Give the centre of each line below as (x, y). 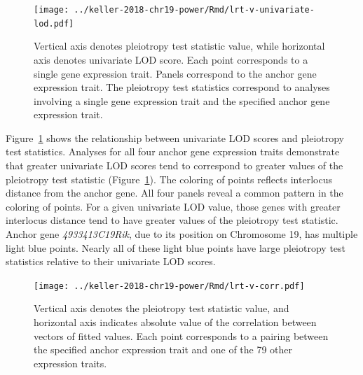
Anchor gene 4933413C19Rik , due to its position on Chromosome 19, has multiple (182, 234)
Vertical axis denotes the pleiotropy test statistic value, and (162, 308)
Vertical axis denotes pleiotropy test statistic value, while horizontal (179, 46)
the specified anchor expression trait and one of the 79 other (163, 349)
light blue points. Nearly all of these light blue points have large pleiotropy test (176, 247)
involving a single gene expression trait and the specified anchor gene (182, 100)
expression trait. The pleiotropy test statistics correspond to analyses (182, 87)
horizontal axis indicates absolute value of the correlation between (175, 322)
